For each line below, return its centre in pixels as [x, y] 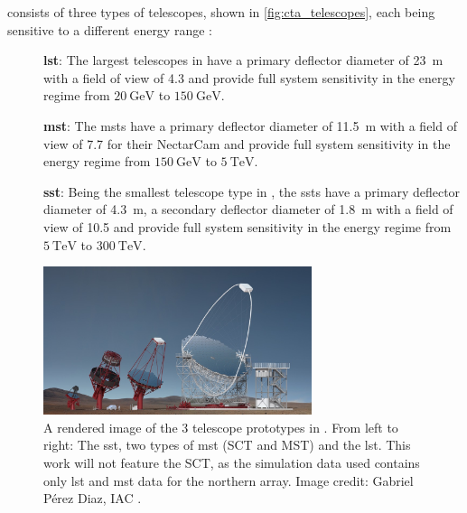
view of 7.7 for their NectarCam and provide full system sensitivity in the [247, 143]
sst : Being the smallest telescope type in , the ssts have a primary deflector [252, 191]
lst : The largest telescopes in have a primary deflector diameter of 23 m [243, 60]
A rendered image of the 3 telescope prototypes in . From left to [221, 427]
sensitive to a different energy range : [110, 29]
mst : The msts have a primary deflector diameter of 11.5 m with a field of [250, 125]
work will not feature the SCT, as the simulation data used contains [232, 463]
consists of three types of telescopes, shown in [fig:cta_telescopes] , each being [221, 12]
